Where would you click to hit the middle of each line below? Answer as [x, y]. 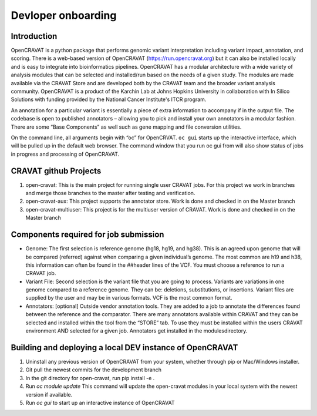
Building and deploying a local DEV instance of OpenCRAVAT [124, 348]
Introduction [34, 36]
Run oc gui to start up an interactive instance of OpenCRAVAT [100, 402]
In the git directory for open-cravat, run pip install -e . [90, 378]
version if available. [49, 394]
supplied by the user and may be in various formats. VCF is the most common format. [129, 298]
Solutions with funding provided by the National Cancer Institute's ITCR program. [109, 99]
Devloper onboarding [64, 15]
